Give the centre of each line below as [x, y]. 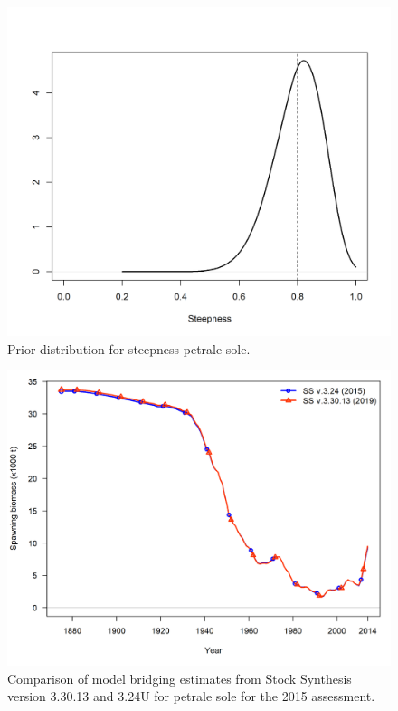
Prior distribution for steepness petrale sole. [129, 348]
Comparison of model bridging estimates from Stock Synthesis [180, 678]
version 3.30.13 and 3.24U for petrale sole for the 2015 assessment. [191, 696]
